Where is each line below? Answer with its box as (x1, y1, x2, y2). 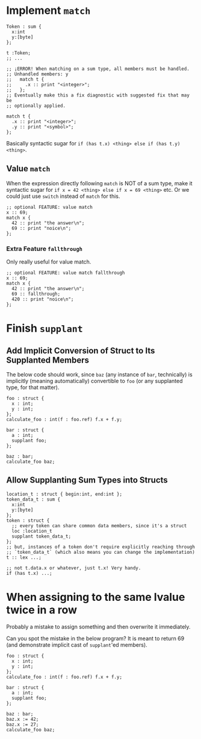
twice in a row (6, 603, 77, 617)
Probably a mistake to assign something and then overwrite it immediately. (6, 623, 191, 630)
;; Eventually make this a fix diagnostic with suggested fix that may (6, 92, 190, 98)
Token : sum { (6, 24, 42, 30)
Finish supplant (6, 322, 83, 335)
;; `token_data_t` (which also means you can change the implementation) (6, 549, 196, 555)
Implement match (6, 4, 91, 17)
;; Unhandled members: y (6, 71, 69, 77)
